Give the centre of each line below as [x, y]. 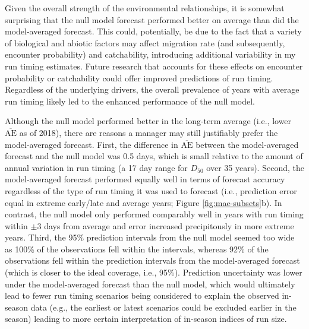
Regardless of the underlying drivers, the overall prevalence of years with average [152, 89]
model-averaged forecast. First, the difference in [92, 144]
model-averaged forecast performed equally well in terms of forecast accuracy [145, 179]
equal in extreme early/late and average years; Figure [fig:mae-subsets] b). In [144, 202]
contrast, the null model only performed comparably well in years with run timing [154, 214]
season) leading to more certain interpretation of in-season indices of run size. [146, 319]
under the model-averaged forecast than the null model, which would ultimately [150, 284]
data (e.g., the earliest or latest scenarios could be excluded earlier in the [163, 307]
